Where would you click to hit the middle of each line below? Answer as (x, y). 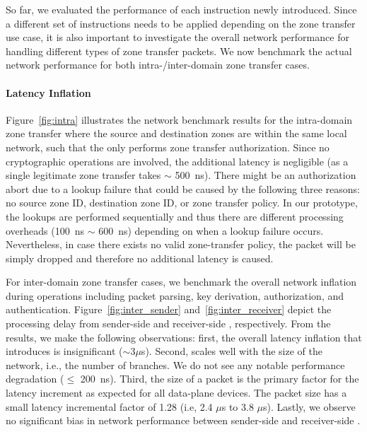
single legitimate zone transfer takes (83, 175)
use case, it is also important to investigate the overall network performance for (177, 37)
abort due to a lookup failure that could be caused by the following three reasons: (183, 188)
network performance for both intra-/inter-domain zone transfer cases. (158, 65)
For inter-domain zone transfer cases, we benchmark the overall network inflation (181, 282)
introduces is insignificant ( (64, 351)
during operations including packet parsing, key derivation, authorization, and (175, 295)
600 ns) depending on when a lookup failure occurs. (211, 230)
